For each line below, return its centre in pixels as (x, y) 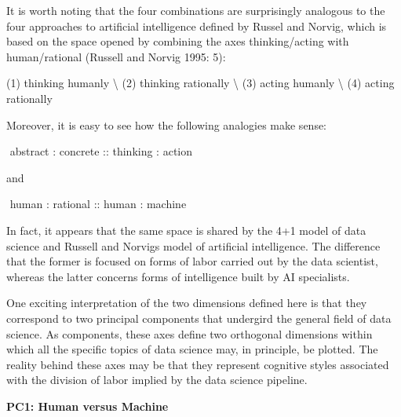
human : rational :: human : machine (98, 204)
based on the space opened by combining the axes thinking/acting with (178, 41)
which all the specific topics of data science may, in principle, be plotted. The (192, 349)
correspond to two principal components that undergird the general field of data (199, 318)
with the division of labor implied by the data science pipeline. (157, 380)
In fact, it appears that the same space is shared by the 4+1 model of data (186, 230)
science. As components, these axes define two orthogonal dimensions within (190, 333)
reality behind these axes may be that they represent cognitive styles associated (198, 364)
